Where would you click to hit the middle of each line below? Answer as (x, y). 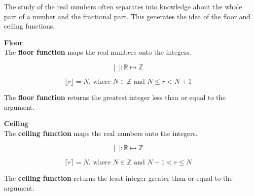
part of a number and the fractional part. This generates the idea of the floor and (127, 16)
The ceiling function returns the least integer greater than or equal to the (118, 178)
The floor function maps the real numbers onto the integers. (98, 52)
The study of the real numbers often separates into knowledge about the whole (123, 6)
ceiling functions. (30, 26)
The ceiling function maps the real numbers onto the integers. (101, 133)
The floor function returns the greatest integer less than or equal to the (115, 97)
